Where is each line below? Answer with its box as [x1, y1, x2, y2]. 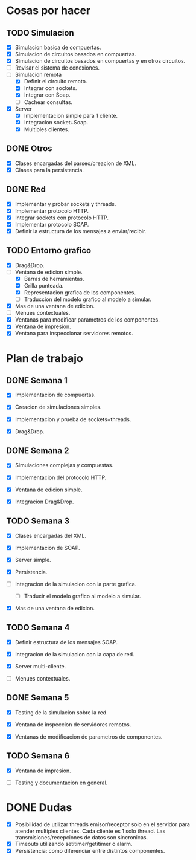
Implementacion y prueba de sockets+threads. [14, 415, 131, 423]
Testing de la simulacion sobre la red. [14, 708, 108, 716]
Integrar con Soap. [24, 91, 71, 99]
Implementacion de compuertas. [14, 391, 96, 399]
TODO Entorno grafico [6, 245, 92, 256]
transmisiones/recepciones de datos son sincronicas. [14, 833, 148, 841]
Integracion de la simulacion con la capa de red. [14, 650, 134, 658]
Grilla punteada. [24, 282, 64, 289]
